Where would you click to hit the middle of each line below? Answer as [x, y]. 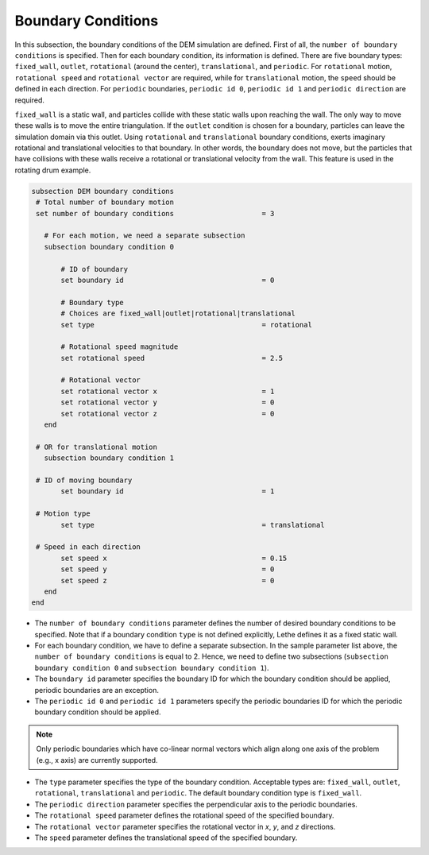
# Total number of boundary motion [105, 202]
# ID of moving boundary [84, 480]
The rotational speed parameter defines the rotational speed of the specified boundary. [184, 815]
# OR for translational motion [97, 447]
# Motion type [63, 514]
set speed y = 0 [168, 569]
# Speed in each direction [88, 547]
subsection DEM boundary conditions [103, 191]
